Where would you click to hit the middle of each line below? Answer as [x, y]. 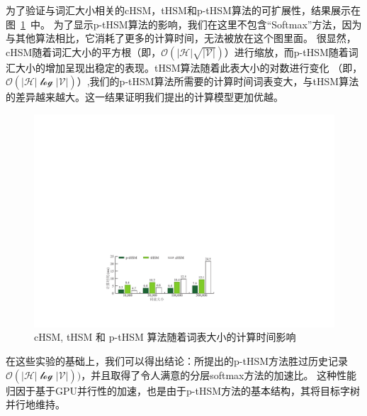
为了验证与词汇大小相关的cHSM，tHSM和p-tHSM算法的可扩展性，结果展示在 [183, 10]
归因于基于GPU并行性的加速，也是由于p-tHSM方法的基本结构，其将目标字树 [183, 390]
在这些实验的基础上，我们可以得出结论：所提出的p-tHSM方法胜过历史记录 [177, 360]
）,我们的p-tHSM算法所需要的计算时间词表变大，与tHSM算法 [218, 81]
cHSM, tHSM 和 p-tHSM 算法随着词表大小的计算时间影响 [165, 337]
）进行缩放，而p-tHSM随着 [286, 51]
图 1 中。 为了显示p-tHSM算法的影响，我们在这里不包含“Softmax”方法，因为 [184, 24]
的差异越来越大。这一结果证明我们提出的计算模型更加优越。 [145, 97]
